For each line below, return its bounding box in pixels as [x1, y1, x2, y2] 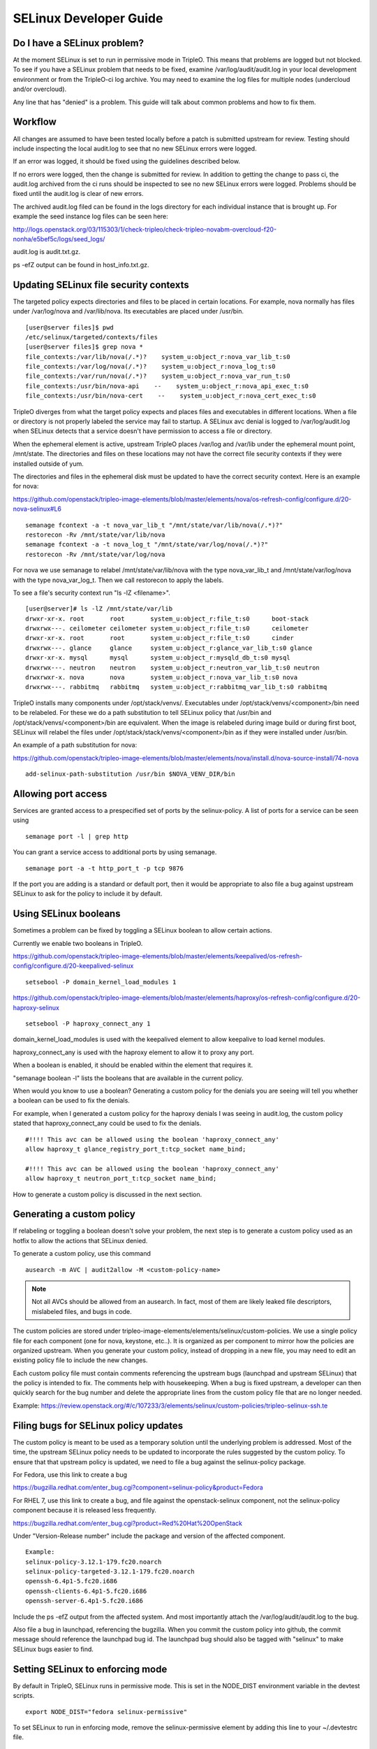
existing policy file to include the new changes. [13, 1356, 148, 1364]
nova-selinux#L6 [13, 504, 62, 514]
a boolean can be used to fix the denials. [13, 1096, 131, 1105]
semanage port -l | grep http [25, 833, 129, 840]
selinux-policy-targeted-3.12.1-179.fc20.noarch [25, 1568, 195, 1575]
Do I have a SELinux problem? [13, 37, 145, 49]
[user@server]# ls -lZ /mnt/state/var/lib [25, 605, 173, 613]
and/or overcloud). [13, 85, 67, 94]
